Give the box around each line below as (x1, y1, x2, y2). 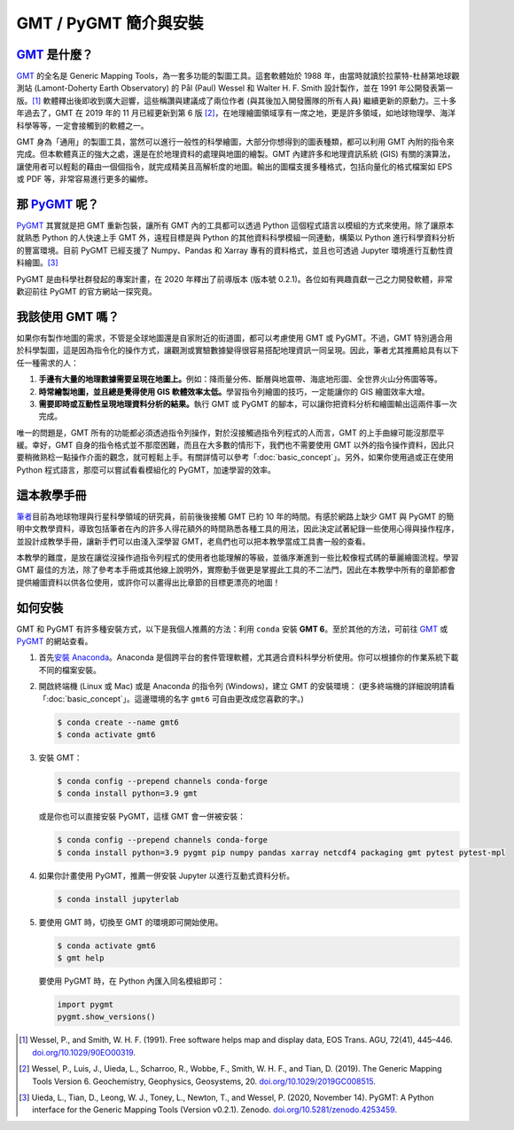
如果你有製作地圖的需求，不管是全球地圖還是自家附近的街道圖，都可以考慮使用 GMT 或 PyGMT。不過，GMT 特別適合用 (16, 333, 453, 343)
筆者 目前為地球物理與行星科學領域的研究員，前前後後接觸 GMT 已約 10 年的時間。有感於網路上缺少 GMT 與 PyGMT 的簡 (16, 511, 455, 522)
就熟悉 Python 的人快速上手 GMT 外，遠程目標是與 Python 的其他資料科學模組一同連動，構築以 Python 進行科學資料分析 (16, 232, 456, 243)
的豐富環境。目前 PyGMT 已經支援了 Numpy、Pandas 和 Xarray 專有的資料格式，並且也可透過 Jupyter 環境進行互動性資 (16, 245, 454, 255)
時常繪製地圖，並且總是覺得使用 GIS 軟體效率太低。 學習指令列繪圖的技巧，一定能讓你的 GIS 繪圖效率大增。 (38, 386, 430, 396)
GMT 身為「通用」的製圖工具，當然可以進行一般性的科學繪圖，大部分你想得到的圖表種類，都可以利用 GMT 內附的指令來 (16, 137, 456, 147)
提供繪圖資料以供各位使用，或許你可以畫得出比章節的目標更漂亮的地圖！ (16, 577, 281, 587)
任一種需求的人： (16, 357, 79, 368)
